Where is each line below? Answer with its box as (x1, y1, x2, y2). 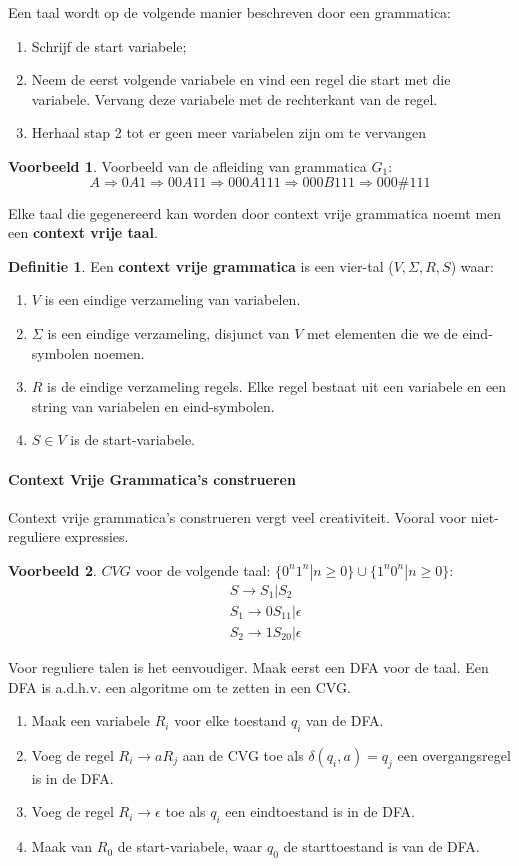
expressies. (64, 526, 129, 547)
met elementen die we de (306, 322, 458, 343)
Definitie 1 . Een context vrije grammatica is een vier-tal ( (8, 255, 394, 276)
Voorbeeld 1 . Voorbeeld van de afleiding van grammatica (8, 155, 367, 176)
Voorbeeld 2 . (8, 559, 97, 580)
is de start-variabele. (70, 429, 195, 450)
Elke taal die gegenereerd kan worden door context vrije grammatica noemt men (8, 202, 502, 223)
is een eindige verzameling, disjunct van (47, 322, 290, 343)
